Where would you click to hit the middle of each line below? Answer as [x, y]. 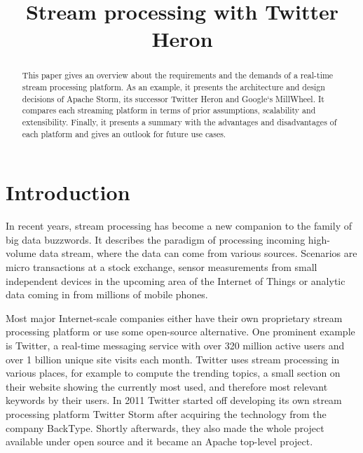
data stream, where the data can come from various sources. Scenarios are [198, 253]
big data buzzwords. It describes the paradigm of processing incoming [156, 239]
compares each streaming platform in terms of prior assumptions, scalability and [169, 110]
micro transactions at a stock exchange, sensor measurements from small [162, 267]
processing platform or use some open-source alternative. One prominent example [180, 332]
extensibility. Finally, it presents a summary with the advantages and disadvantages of [179, 121]
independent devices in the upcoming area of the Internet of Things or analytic [176, 280]
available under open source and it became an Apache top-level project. [159, 441]
